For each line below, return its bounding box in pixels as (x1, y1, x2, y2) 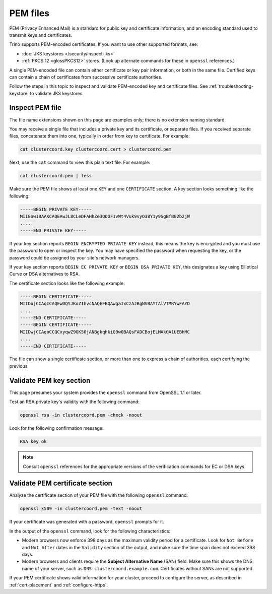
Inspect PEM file (9, 103, 61, 112)
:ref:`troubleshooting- (209, 83, 254, 89)
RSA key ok (20, 439, 47, 444)
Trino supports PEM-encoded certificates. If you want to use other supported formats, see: (9, 41, 198, 47)
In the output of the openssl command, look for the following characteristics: (9, 528, 171, 534)
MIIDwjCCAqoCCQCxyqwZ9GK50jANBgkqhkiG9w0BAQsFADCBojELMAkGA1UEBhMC (20, 329, 190, 335)
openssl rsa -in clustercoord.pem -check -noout (20, 412, 143, 418)
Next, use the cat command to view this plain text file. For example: (9, 159, 151, 166)
